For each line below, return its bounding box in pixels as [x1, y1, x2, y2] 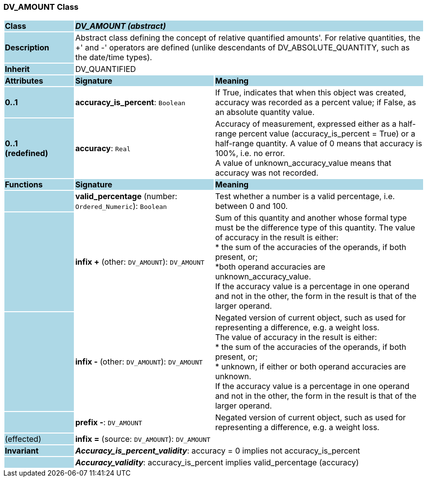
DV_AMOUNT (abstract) [75, 21, 166, 31]
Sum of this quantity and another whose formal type [215, 213, 407, 223]
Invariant [5, 446, 39, 456]
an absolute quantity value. [215, 107, 315, 117]
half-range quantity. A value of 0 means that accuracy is [215, 138, 422, 149]
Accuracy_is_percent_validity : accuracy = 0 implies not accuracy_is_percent [75, 446, 360, 456]
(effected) [5, 434, 42, 444]
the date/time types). [75, 52, 152, 63]
